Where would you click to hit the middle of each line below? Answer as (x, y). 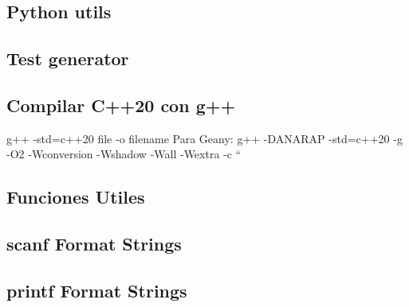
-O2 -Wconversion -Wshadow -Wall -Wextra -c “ (124, 154)
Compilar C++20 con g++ (121, 105)
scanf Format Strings (94, 244)
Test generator (68, 58)
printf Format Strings (97, 290)
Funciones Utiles (76, 197)
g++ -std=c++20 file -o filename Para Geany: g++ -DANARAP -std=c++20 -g (204, 138)
